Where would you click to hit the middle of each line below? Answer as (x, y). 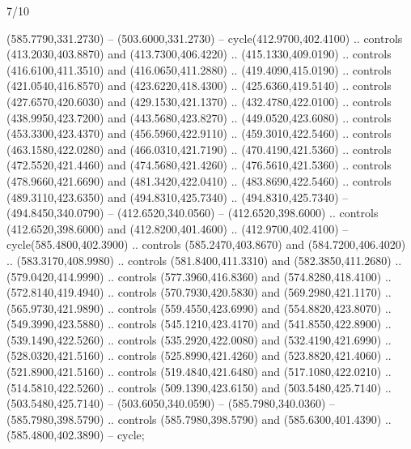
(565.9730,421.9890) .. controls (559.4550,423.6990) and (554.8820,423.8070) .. (199, 308)
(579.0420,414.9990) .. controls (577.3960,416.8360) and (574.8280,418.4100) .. (199, 276)
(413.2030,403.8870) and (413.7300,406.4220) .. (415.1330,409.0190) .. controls (199, 54)
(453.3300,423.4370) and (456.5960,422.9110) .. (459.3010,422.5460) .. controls (199, 133)
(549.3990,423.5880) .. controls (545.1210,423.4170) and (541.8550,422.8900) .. (199, 324)
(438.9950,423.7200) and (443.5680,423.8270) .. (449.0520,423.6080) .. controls (199, 117)
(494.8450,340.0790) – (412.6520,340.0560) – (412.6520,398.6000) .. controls (193, 213)
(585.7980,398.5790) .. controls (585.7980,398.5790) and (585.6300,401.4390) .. (199, 419)
